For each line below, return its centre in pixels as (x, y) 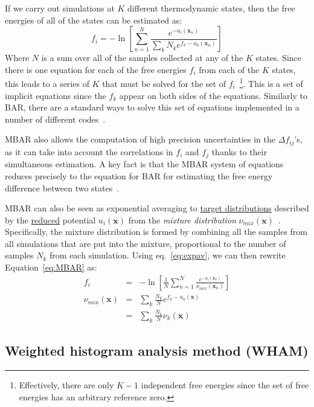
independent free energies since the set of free (225, 384)
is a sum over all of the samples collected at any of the (142, 58)
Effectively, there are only (66, 384)
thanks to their (239, 151)
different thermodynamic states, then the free (211, 8)
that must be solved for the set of (164, 84)
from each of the (229, 69)
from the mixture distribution (182, 220)
